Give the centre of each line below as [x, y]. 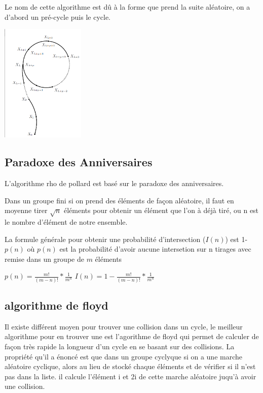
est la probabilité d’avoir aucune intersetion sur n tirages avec [155, 249]
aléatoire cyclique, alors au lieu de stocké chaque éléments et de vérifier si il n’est [130, 366]
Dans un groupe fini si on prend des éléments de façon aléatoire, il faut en [119, 200]
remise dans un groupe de [44, 259]
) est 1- [236, 239]
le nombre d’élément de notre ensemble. [66, 221]
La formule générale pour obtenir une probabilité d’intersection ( [105, 239]
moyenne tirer [26, 210]
